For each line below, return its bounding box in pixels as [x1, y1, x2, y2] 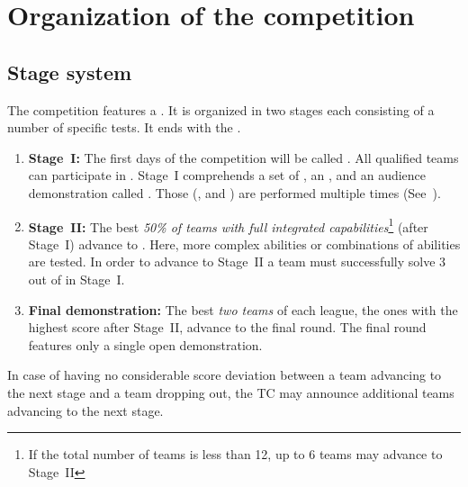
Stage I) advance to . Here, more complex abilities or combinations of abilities [28, 234, 461, 253]
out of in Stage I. [28, 269, 125, 288]
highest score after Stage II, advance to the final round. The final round [28, 318, 427, 337]
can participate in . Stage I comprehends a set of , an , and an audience [28, 166, 427, 185]
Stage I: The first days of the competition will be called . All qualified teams [28, 148, 459, 167]
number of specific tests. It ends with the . [7, 118, 241, 137]
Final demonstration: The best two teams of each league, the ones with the [28, 300, 458, 319]
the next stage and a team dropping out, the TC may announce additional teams [7, 383, 454, 401]
